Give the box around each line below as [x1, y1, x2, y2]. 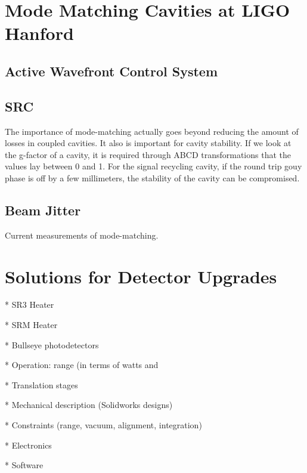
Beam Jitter [5, 200, 81, 219]
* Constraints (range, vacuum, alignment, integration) [5, 419, 202, 431]
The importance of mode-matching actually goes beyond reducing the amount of [5, 125, 299, 137]
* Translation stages [5, 378, 78, 391]
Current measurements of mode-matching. [5, 228, 159, 241]
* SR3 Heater [5, 298, 54, 311]
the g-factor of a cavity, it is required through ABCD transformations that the [5, 148, 291, 160]
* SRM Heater [5, 319, 58, 331]
